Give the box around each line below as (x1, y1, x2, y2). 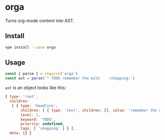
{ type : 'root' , (5, 94, 38, 99)
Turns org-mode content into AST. (5, 18, 75, 23)
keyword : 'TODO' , (20, 117, 56, 122)
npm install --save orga (5, 45, 56, 50)
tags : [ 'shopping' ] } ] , (20, 126, 76, 131)
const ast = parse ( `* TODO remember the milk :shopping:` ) (5, 76, 135, 81)
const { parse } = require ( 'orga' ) (5, 71, 78, 76)
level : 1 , (20, 112, 41, 117)
